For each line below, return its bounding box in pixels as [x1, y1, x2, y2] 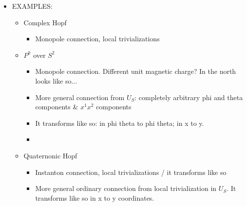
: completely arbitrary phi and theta [134, 92, 243, 102]
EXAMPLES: [12, 1, 53, 11]
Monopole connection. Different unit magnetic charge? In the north [35, 66, 236, 76]
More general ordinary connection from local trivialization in [35, 183, 217, 193]
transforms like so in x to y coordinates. [35, 192, 154, 203]
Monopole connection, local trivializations [35, 34, 160, 44]
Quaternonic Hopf [23, 150, 77, 160]
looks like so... [35, 75, 77, 86]
